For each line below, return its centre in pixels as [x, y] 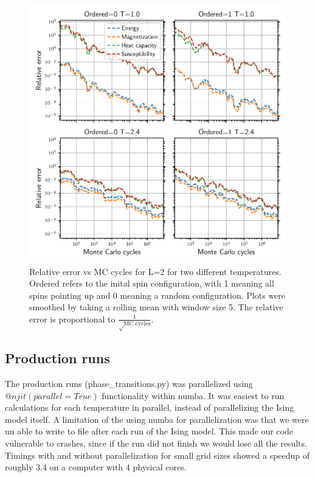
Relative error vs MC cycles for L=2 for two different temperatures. [155, 271]
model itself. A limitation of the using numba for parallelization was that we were [157, 419]
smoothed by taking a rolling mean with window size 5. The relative [156, 307]
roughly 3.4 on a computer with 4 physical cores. [96, 467]
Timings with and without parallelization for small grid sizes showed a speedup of [157, 455]
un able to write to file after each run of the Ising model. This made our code [149, 431]
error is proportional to [72, 319]
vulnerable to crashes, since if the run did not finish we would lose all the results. [156, 443]
